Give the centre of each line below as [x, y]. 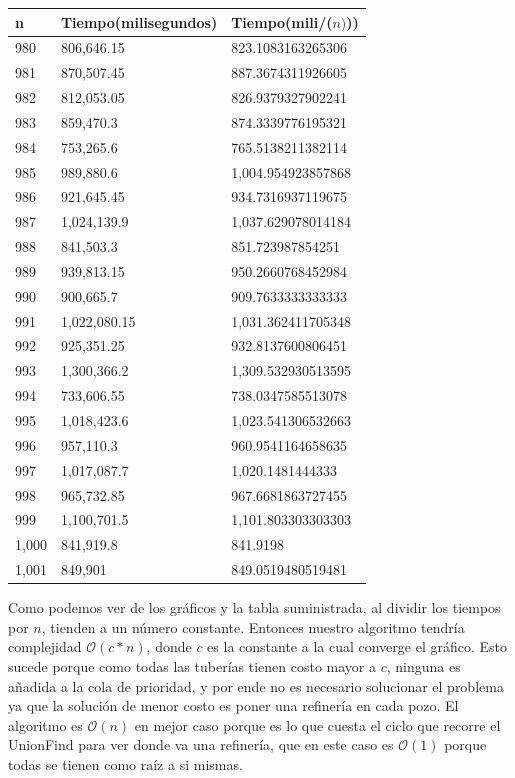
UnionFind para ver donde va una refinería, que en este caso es [201, 744]
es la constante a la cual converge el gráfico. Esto [357, 646]
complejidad [45, 646]
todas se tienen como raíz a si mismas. [125, 763]
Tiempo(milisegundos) [139, 21]
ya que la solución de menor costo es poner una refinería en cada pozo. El [233, 705]
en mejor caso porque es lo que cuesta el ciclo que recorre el [317, 724]
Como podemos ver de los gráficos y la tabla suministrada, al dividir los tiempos [254, 607]
